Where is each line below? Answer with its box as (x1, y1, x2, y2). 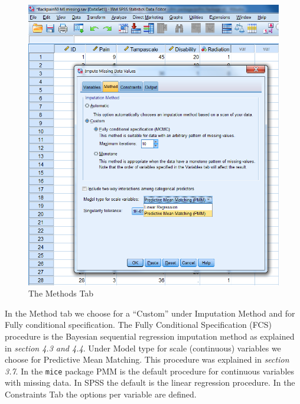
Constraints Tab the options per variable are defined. (5, 387, 197, 400)
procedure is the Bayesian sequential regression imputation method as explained (5, 330, 295, 342)
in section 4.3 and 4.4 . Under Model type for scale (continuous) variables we (5, 341, 281, 354)
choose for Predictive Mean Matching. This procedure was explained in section (5, 353, 289, 366)
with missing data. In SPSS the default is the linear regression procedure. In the (5, 376, 295, 389)
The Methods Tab (28, 287, 94, 299)
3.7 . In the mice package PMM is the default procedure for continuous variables (5, 364, 295, 377)
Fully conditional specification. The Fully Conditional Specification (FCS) (5, 318, 272, 331)
